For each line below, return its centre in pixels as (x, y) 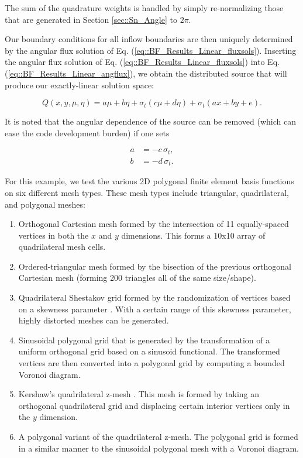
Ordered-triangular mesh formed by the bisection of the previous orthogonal (155, 266)
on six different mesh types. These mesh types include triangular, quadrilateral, (147, 192)
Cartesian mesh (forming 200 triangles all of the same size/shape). (137, 278)
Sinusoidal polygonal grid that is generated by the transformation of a (144, 340)
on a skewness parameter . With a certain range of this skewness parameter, (155, 309)
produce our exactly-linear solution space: (80, 85)
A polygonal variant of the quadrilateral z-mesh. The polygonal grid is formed (158, 436)
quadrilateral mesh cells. (62, 247)
